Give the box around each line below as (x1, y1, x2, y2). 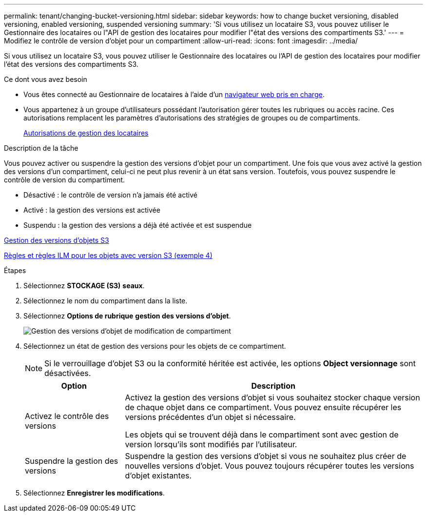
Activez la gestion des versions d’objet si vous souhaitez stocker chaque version (125, 393, 420, 402)
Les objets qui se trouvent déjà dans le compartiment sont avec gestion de (125, 430, 399, 439)
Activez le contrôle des (25, 411, 109, 421)
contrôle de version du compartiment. (4, 176, 125, 184)
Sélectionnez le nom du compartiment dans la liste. (23, 297, 188, 305)
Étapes (4, 266, 26, 275)
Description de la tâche (4, 144, 78, 152)
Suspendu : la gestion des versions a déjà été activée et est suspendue (23, 221, 252, 229)
